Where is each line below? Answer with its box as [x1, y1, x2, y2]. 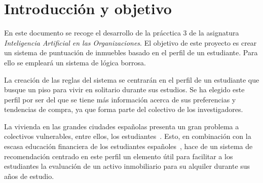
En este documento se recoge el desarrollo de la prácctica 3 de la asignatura [4, 27, 239, 38]
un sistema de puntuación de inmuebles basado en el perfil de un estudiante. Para [4, 47, 258, 58]
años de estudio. [4, 170, 54, 181]
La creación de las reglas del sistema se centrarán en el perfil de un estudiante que [4, 74, 259, 85]
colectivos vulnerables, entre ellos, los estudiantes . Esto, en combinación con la [4, 131, 251, 141]
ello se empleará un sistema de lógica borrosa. [4, 57, 146, 67]
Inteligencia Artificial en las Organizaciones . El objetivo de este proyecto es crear [4, 37, 257, 48]
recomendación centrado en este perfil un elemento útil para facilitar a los [4, 151, 233, 161]
